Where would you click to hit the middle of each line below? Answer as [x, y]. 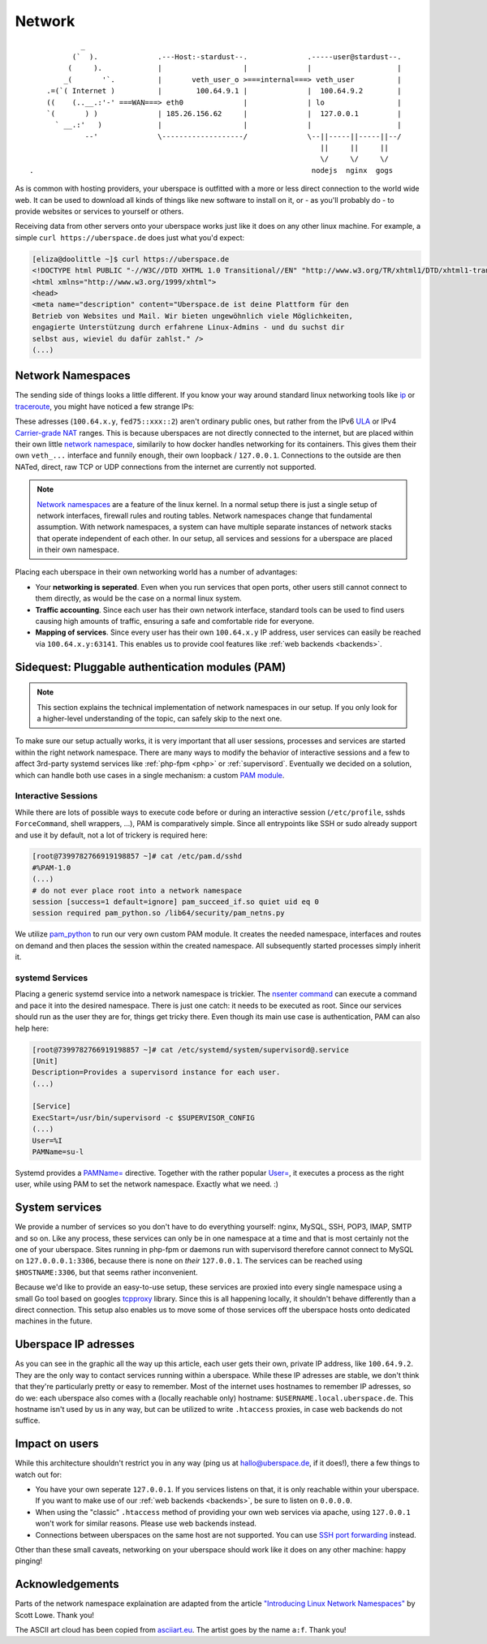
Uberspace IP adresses [75, 1344]
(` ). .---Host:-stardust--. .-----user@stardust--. [237, 56]
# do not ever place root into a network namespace [137, 890]
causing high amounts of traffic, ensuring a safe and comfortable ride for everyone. [175, 622]
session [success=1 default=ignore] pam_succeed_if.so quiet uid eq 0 [176, 902]
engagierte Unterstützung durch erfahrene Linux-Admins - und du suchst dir [188, 327]
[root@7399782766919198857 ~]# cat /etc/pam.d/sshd [137, 856]
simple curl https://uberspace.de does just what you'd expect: [130, 237]
